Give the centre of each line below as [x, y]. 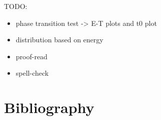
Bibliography [49, 107]
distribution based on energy [59, 40]
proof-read [31, 56]
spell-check [32, 73]
